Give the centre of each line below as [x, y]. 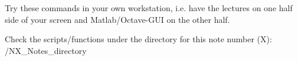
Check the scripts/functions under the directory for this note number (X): [138, 39]
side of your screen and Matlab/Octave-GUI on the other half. [117, 19]
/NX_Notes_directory [46, 50]
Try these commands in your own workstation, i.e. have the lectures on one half [149, 7]
